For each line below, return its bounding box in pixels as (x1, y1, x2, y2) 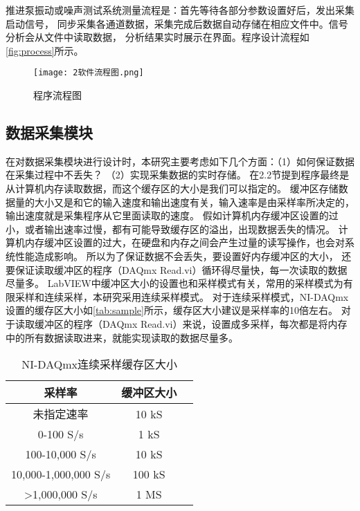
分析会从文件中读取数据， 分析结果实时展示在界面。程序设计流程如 (6, 30, 309, 44)
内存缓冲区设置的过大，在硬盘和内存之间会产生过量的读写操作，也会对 (24, 235, 345, 250)
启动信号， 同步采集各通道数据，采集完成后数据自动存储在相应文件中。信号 (6, 16, 348, 30)
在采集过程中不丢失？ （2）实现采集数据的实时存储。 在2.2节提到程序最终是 (6, 167, 350, 182)
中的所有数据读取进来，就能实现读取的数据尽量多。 (6, 330, 238, 344)
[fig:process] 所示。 (6, 43, 84, 57)
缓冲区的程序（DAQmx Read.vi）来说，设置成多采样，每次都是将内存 (34, 316, 348, 331)
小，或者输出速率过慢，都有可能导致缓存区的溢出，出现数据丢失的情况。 (6, 221, 335, 236)
